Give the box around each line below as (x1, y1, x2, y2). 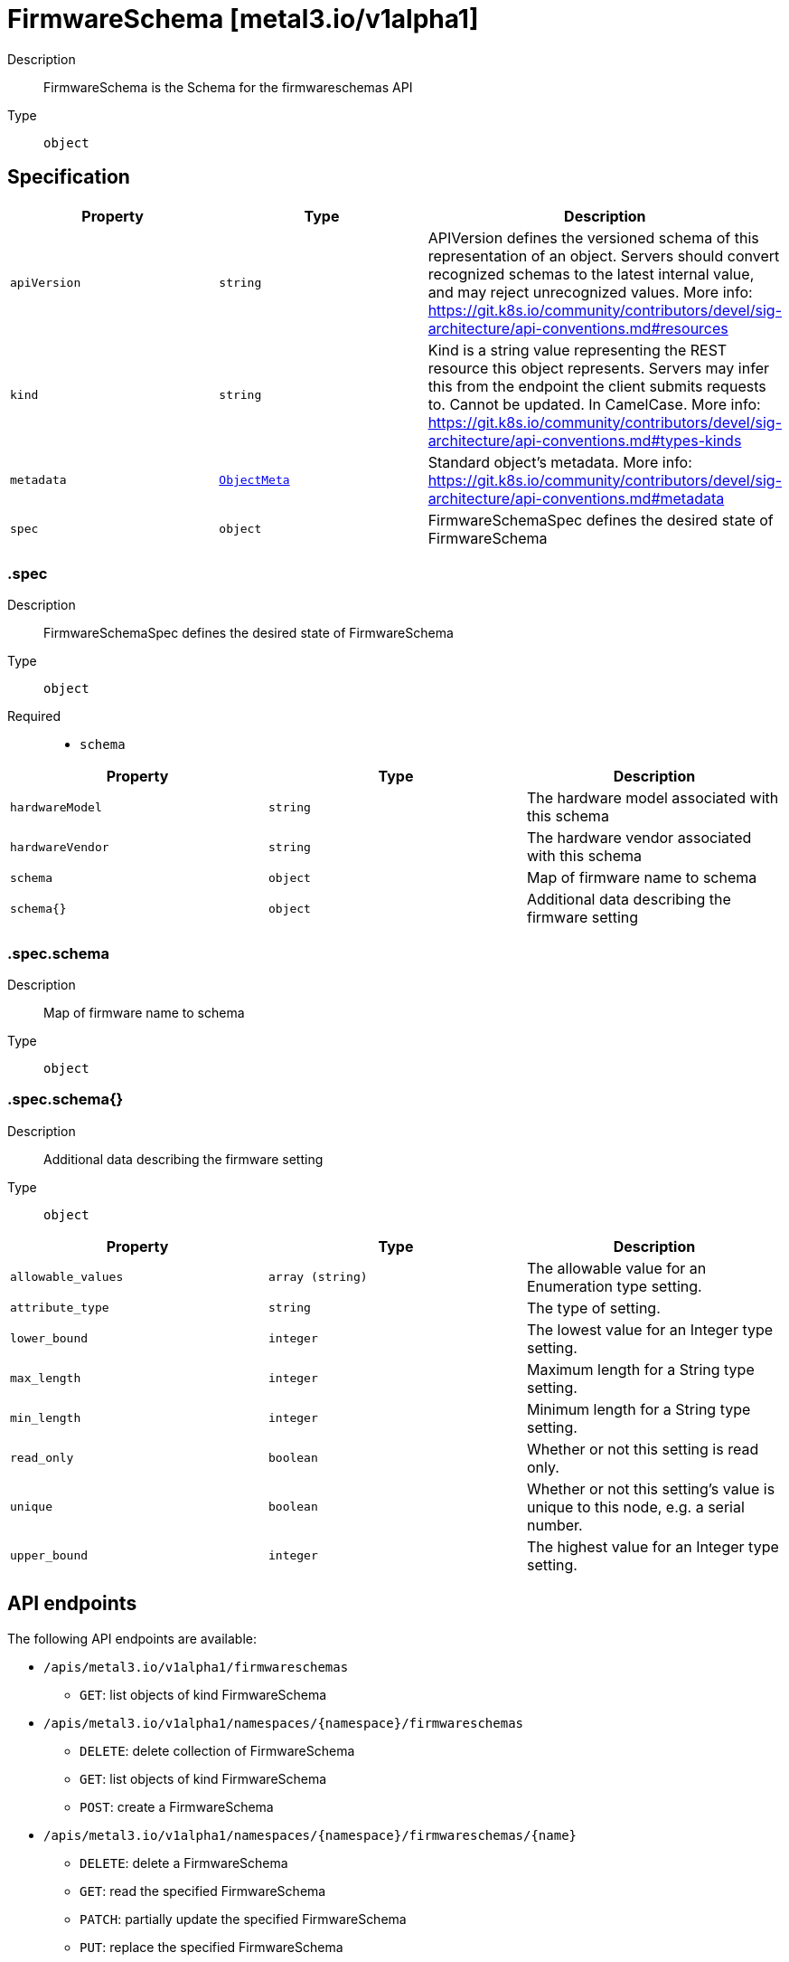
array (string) (268, 1270, 368, 1284)
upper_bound (10, 1549, 89, 1563)
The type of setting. (526, 1298, 661, 1317)
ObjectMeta (219, 473, 290, 488)
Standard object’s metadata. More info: (427, 452, 692, 471)
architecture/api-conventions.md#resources (427, 318, 728, 337)
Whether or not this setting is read (526, 1439, 759, 1458)
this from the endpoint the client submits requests (427, 376, 766, 395)
